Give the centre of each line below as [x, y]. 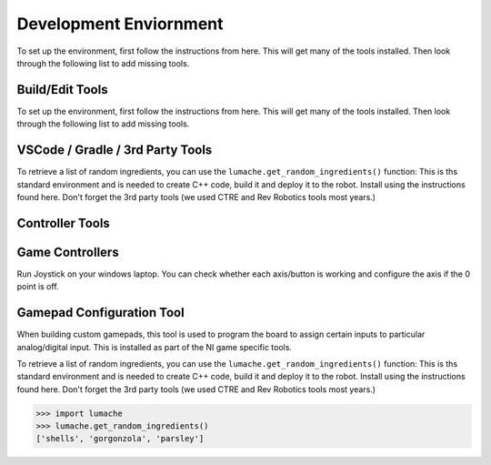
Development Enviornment [120, 24]
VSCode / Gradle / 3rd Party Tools [115, 150]
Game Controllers [68, 252]
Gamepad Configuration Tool [101, 313]
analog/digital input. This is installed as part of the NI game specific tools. [155, 347]
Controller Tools [64, 223]
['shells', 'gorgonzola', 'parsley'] [120, 439]
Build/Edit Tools [62, 90]
